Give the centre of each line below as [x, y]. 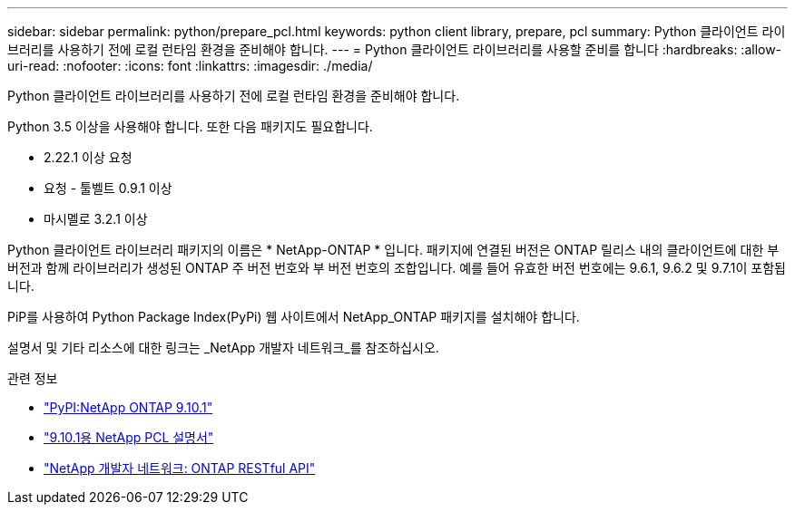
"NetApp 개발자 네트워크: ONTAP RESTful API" [180, 468]
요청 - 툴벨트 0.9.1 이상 [108, 188]
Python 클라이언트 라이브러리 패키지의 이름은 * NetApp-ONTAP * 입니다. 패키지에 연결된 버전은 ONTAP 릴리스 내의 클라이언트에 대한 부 [393, 250]
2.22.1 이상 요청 [88, 157]
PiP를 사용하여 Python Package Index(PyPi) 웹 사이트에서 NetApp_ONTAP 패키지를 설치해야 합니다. [294, 317]
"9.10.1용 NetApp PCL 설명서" [129, 437]
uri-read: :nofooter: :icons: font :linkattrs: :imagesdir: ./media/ [190, 66]
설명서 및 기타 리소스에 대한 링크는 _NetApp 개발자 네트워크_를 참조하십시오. [223, 348]
